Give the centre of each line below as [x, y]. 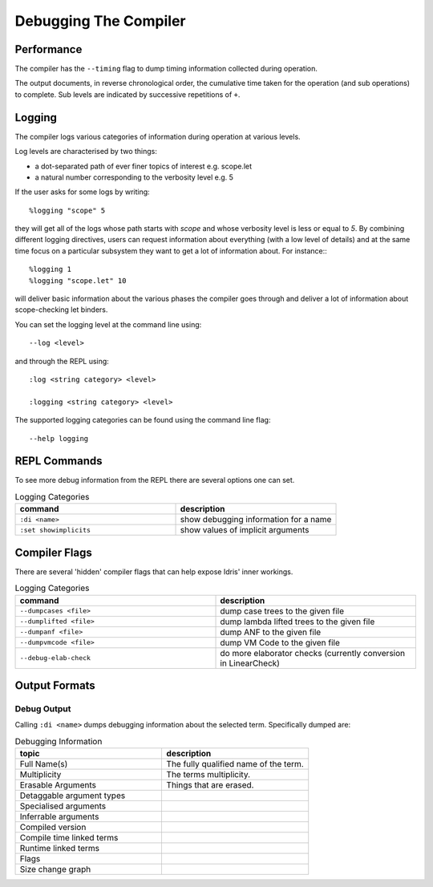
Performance [49, 49]
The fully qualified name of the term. [235, 764]
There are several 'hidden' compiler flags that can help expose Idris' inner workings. [154, 571]
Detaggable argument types [73, 796]
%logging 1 [51, 269]
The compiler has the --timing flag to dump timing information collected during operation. [166, 69]
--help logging [59, 438]
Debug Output [43, 708]
